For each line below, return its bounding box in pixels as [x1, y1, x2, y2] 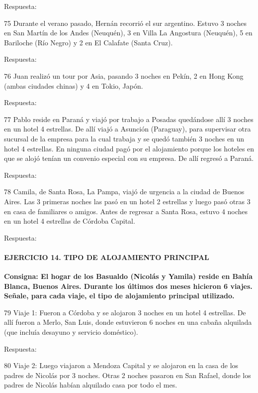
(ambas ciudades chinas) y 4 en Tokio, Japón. [4, 80, 143, 91]
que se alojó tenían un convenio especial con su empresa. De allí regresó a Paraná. [4, 153, 254, 163]
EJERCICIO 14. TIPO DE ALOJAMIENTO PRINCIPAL [4, 252, 209, 262]
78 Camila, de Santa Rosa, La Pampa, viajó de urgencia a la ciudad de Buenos [4, 186, 245, 197]
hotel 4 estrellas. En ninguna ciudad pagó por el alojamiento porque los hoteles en [4, 143, 255, 153]
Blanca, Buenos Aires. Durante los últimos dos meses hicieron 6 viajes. [4, 280, 253, 291]
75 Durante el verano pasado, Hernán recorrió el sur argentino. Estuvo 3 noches [4, 17, 247, 28]
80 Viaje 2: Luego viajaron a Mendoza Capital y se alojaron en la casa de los [4, 360, 239, 371]
